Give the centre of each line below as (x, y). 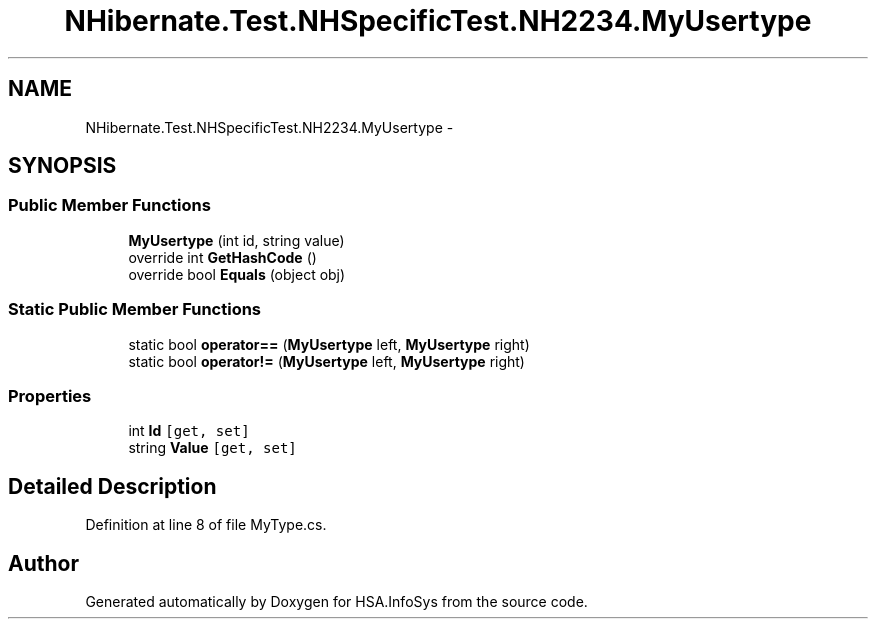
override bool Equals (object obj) (237, 274)
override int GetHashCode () (222, 257)
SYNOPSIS (62, 166)
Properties (50, 395)
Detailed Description (112, 486)
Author (43, 563)
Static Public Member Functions (135, 309)
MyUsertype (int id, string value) (236, 240)
